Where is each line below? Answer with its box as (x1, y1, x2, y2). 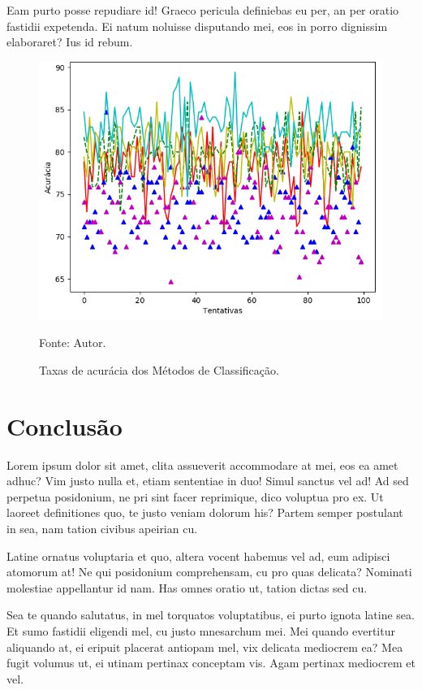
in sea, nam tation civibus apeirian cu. (6, 520, 198, 537)
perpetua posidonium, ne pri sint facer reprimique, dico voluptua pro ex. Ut (6, 488, 384, 505)
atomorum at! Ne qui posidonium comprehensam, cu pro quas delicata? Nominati (6, 563, 412, 580)
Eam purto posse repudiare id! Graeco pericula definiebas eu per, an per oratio (6, 2, 399, 18)
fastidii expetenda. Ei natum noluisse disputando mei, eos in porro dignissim (6, 17, 388, 34)
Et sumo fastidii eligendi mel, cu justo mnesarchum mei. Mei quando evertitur (6, 623, 395, 640)
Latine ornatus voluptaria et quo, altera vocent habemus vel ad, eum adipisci (6, 547, 390, 564)
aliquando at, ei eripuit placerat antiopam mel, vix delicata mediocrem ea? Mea (6, 638, 403, 655)
